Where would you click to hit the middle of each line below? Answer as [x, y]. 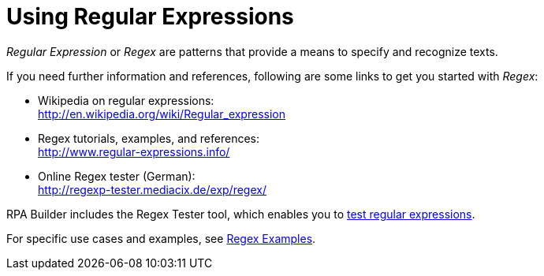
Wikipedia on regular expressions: [126, 100]
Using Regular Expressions [150, 17]
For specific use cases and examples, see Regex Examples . [161, 238]
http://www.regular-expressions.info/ [134, 151]
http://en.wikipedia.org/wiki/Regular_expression [162, 114]
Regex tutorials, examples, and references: [149, 138]
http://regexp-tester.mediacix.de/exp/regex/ [152, 189]
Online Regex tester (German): [117, 176]
